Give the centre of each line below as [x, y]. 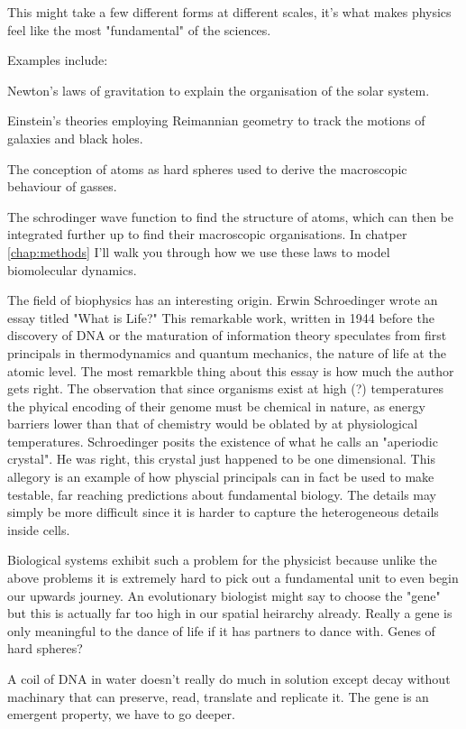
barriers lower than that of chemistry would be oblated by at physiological [213, 424]
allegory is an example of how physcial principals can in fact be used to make [221, 477]
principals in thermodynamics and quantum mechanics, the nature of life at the [227, 352]
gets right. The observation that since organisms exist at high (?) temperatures [226, 388]
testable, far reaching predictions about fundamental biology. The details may [222, 494]
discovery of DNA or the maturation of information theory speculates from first [227, 335]
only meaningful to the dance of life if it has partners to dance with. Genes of [221, 630]
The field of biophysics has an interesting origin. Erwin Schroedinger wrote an [223, 300]
